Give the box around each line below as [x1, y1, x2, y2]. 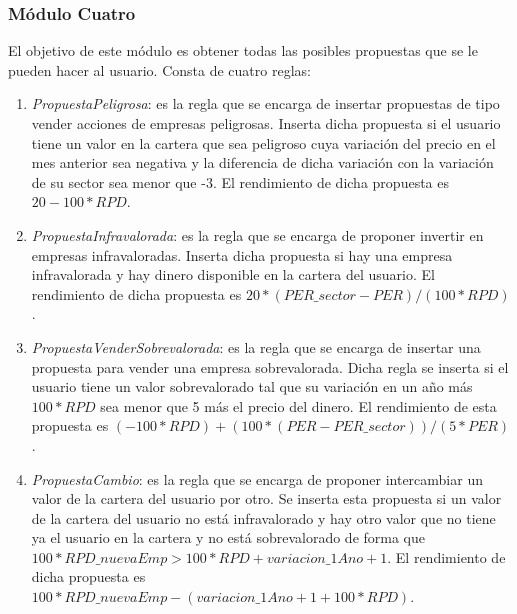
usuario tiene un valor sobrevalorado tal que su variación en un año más [31, 376, 473, 397]
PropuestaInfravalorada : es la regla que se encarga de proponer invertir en [31, 224, 484, 245]
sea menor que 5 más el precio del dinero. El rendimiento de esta [100, 395, 497, 416]
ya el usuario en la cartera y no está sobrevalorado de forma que [31, 527, 426, 548]
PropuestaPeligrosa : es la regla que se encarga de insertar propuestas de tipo [31, 93, 500, 114]
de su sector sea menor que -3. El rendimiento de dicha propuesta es [31, 171, 449, 192]
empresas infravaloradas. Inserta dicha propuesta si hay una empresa [31, 244, 453, 265]
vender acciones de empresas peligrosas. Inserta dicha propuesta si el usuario [31, 113, 501, 133]
